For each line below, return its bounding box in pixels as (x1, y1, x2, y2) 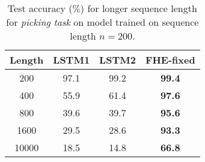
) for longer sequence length (80, 1, 197, 15)
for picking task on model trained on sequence (6, 15, 199, 29)
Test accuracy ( (7, 1, 73, 15)
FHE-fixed (145, 53, 195, 67)
